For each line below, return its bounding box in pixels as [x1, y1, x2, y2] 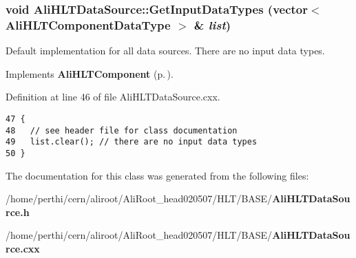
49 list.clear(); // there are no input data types [6, 137, 258, 147]
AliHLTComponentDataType [6, 16, 171, 33]
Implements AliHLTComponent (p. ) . [6, 66, 174, 80]
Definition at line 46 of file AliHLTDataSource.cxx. [6, 89, 220, 104]
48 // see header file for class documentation [6, 125, 238, 136]
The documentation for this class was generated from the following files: [6, 168, 309, 182]
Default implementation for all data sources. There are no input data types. [6, 43, 325, 58]
